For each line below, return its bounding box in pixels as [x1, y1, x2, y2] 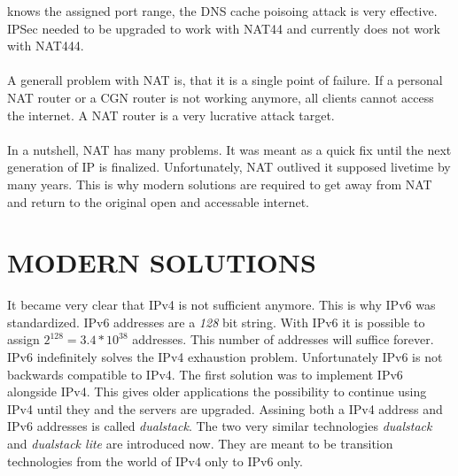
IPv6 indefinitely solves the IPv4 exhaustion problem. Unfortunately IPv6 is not [7, 348, 443, 366]
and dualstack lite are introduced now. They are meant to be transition [7, 434, 393, 452]
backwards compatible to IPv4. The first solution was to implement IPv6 [7, 365, 403, 383]
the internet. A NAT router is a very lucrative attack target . [7, 105, 335, 124]
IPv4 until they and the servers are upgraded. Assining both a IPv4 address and [7, 399, 443, 418]
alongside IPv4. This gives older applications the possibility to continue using [7, 382, 427, 401]
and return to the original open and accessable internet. [7, 192, 309, 211]
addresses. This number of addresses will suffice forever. [132, 330, 434, 349]
